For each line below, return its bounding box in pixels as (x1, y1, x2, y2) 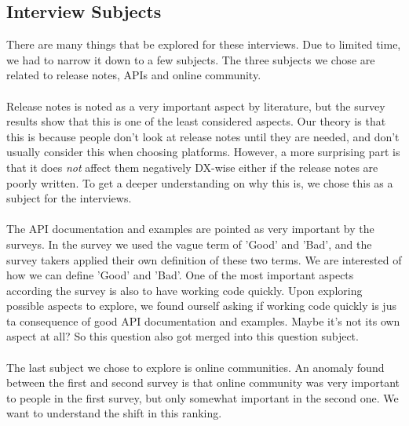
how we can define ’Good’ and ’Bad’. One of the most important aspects (6, 267, 354, 283)
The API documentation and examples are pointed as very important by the (6, 220, 374, 237)
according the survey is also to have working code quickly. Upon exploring (6, 282, 363, 298)
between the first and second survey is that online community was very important (6, 374, 400, 391)
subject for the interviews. (6, 190, 132, 206)
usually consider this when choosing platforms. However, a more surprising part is (6, 144, 400, 160)
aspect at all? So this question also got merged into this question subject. (6, 328, 359, 344)
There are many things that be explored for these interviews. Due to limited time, (6, 36, 401, 53)
